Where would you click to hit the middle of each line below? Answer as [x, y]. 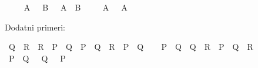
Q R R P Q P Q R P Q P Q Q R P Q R [131, 47]
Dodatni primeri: [35, 27]
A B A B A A [76, 7]
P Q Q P [37, 58]
